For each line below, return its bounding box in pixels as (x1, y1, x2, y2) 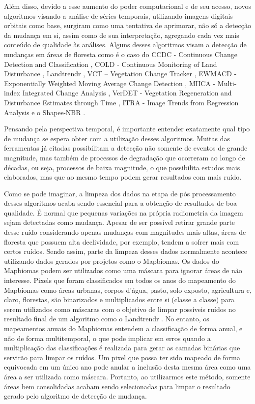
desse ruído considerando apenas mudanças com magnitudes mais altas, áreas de (4, 227, 246, 237)
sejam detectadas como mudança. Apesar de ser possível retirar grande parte (4, 217, 235, 227)
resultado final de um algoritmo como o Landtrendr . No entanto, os (4, 313, 209, 324)
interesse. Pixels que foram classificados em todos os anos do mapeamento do (4, 275, 236, 285)
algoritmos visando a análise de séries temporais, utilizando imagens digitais (4, 10, 233, 21)
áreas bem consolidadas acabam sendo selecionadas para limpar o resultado (4, 381, 230, 391)
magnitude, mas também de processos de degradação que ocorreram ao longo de (4, 152, 245, 162)
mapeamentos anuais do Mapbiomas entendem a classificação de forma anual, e (4, 323, 243, 333)
